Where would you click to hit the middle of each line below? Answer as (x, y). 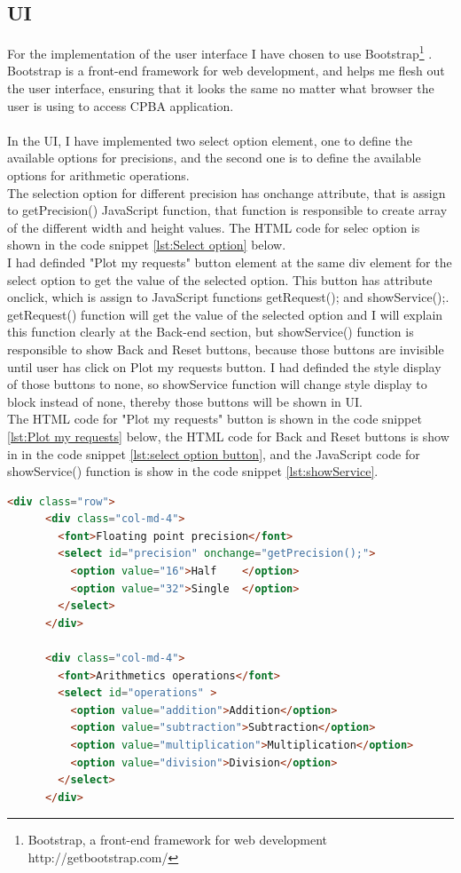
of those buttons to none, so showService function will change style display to (217, 384)
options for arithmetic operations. (98, 175)
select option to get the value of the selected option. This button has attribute (220, 279)
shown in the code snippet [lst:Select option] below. (147, 245)
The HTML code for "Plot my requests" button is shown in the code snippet (215, 419)
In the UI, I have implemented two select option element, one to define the (210, 140)
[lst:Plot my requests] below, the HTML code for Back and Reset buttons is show (228, 436)
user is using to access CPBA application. (121, 105)
